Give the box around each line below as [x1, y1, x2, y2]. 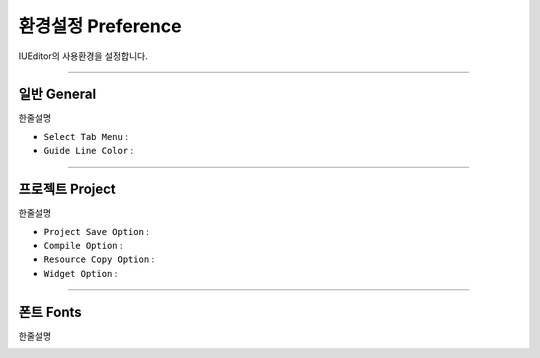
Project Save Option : [43, 225, 150, 237]
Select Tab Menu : [43, 130, 129, 142]
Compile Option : [43, 239, 123, 251]
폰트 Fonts [18, 303, 82, 320]
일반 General [18, 86, 97, 103]
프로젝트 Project [18, 181, 117, 198]
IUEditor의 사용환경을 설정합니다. [18, 50, 149, 62]
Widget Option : [43, 267, 118, 279]
